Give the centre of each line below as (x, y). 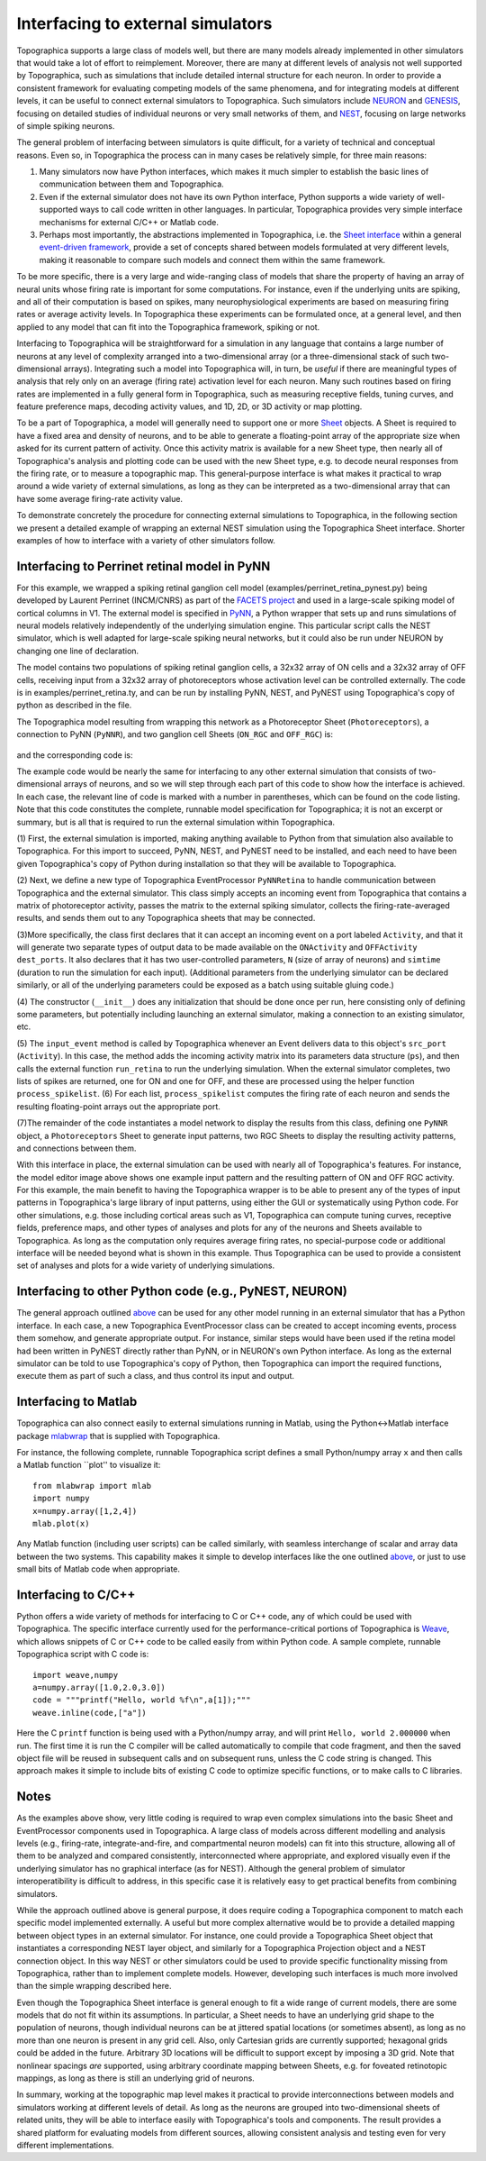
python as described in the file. (74, 705)
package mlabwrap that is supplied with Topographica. (118, 1436)
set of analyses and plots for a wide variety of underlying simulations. (145, 1265)
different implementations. (65, 2145)
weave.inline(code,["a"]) (90, 1713)
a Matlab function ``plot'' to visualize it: (89, 1465)
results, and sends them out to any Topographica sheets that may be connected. (166, 918)
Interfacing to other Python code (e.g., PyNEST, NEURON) (182, 1292)
